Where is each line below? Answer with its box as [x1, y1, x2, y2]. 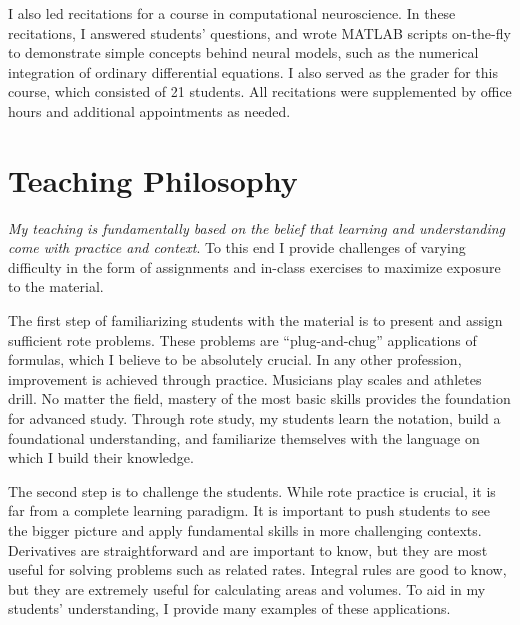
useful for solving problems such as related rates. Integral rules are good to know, [8, 559, 507, 580]
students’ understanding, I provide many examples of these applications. [8, 598, 451, 619]
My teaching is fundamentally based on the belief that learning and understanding [8, 217, 506, 238]
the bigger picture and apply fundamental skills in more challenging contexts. [8, 520, 482, 540]
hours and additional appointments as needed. [8, 100, 291, 121]
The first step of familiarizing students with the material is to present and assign [8, 310, 503, 331]
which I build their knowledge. [8, 447, 194, 468]
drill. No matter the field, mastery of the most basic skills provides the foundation [8, 388, 511, 409]
